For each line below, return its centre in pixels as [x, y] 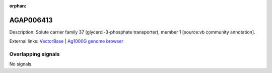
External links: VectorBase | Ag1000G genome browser [66, 41]
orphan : [18, 6]
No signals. [21, 64]
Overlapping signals [35, 54]
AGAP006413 [31, 20]
